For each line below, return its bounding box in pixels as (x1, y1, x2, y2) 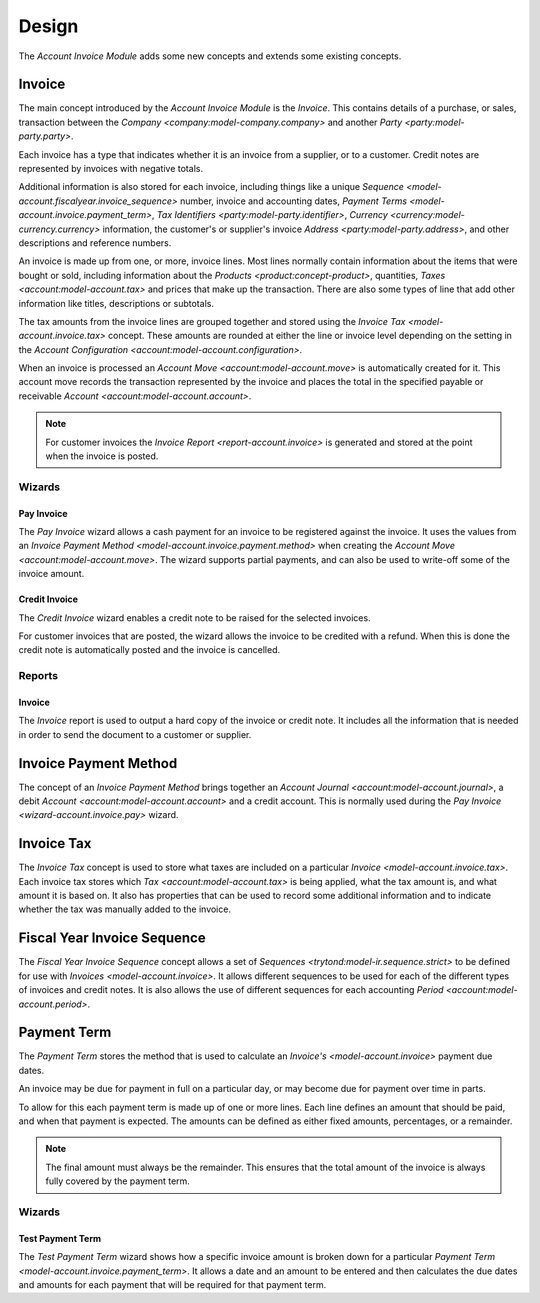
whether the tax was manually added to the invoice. (18, 903, 232, 915)
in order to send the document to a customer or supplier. (18, 728, 252, 740)
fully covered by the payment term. (45, 1175, 190, 1187)
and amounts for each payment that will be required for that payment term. (18, 1278, 327, 1290)
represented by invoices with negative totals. (18, 163, 204, 175)
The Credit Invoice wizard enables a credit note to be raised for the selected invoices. (18, 611, 371, 624)
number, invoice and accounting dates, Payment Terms (180, 195, 408, 207)
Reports (18, 669, 59, 683)
